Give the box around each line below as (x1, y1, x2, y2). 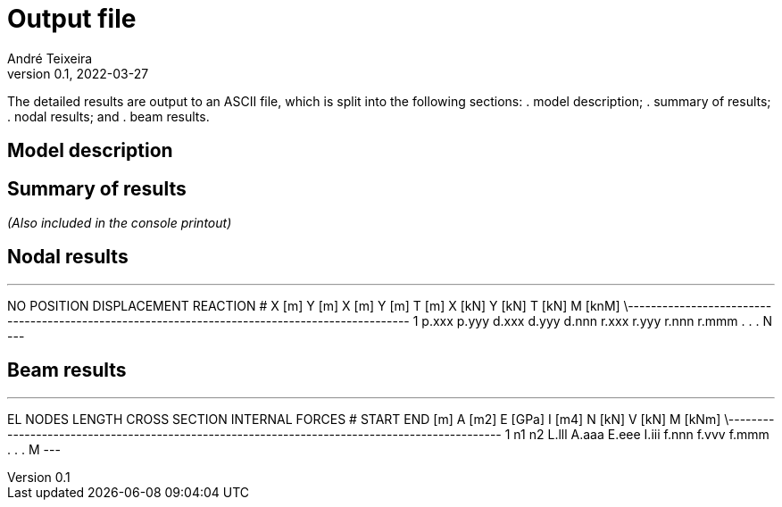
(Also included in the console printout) (7, 215, 232, 231)
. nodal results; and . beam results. (7, 108, 210, 124)
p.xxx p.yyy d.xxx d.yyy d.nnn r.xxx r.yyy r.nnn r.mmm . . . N (421, 312, 772, 328)
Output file (7, 4, 137, 34)
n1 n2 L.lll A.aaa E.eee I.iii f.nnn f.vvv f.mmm (513, 426, 770, 442)
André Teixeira (7, 50, 93, 66)
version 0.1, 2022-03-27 (7, 65, 149, 81)
